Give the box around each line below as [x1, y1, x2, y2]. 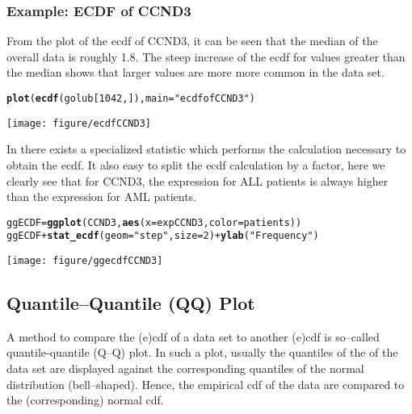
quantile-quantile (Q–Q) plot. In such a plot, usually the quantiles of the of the [6, 344, 398, 361]
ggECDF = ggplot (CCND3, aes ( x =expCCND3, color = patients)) [6, 216, 302, 228]
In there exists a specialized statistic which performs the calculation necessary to [6, 140, 406, 157]
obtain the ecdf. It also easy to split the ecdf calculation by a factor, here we [6, 156, 385, 173]
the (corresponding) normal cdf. [6, 391, 164, 408]
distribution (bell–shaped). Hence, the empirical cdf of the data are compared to [6, 375, 405, 392]
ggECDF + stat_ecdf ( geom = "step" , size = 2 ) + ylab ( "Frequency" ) [6, 230, 319, 242]
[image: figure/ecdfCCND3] [6, 117, 151, 129]
